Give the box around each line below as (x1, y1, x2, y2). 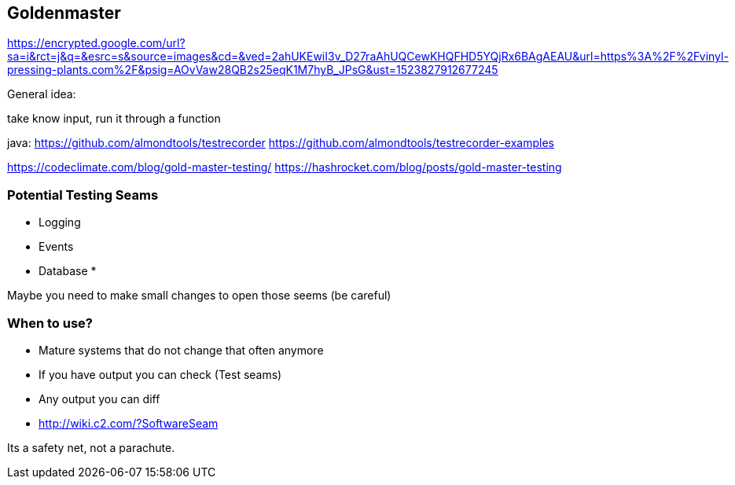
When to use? (7, 314, 93, 331)
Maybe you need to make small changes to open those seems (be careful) (7, 288, 391, 303)
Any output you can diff (39, 391, 160, 406)
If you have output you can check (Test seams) (39, 367, 282, 381)
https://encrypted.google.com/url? (7, 36, 186, 50)
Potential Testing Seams (7, 186, 159, 203)
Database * (39, 264, 97, 278)
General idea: (7, 87, 76, 101)
